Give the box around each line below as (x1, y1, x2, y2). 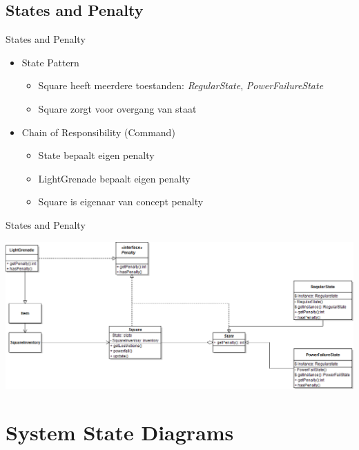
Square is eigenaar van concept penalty (38, 194, 204, 209)
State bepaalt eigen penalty (38, 148, 155, 162)
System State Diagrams (6, 418, 234, 447)
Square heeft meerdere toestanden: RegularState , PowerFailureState (38, 78, 324, 93)
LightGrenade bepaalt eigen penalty (38, 171, 191, 185)
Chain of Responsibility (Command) (21, 124, 175, 139)
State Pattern (21, 55, 79, 69)
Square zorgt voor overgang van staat (38, 101, 197, 115)
